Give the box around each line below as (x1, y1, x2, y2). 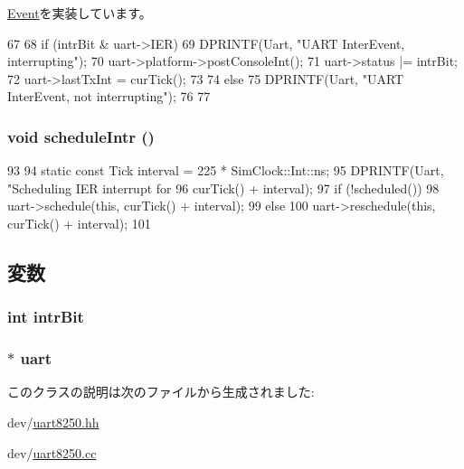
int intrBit (7, 305, 84, 328)
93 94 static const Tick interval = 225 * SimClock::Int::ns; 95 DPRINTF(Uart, (7, 161, 444, 180)
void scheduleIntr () (7, 125, 155, 147)
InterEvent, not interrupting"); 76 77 (7, 87, 211, 106)
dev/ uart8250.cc (7, 443, 97, 462)
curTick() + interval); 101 (7, 213, 151, 232)
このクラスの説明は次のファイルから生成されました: (7, 382, 315, 401)
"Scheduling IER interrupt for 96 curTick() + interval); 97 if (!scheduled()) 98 (7, 178, 440, 197)
